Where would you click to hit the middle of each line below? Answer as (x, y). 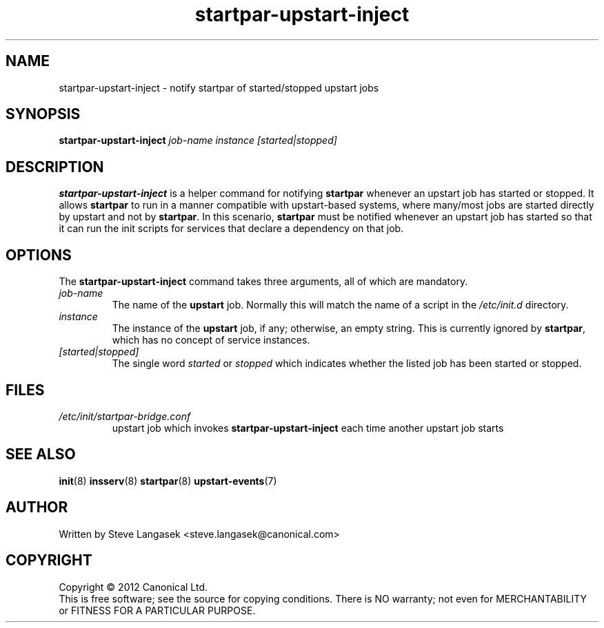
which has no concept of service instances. (211, 340)
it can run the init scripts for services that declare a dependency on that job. (231, 229)
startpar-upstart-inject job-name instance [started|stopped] (198, 140)
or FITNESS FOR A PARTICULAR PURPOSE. (157, 610)
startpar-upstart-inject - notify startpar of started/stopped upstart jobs (219, 87)
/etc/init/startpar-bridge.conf (125, 416)
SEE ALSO (41, 454)
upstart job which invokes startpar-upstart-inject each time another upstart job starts (308, 428)
